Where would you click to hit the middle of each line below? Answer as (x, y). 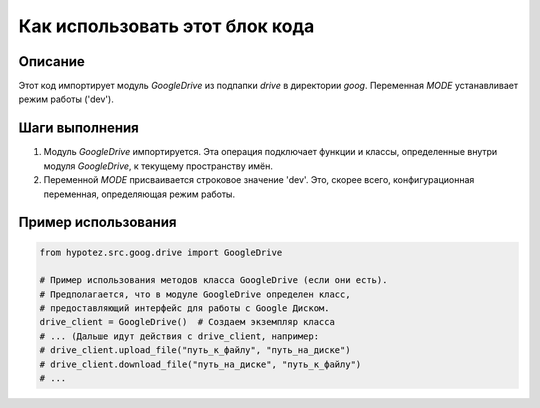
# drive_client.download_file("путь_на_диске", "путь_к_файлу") (200, 364)
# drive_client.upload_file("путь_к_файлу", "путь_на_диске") (195, 350)
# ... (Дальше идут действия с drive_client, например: (179, 336)
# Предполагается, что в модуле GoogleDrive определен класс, (195, 294)
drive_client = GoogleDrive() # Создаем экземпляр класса (187, 322)
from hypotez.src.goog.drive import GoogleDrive (161, 252)
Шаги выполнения (78, 128)
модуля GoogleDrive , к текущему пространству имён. (158, 166)
